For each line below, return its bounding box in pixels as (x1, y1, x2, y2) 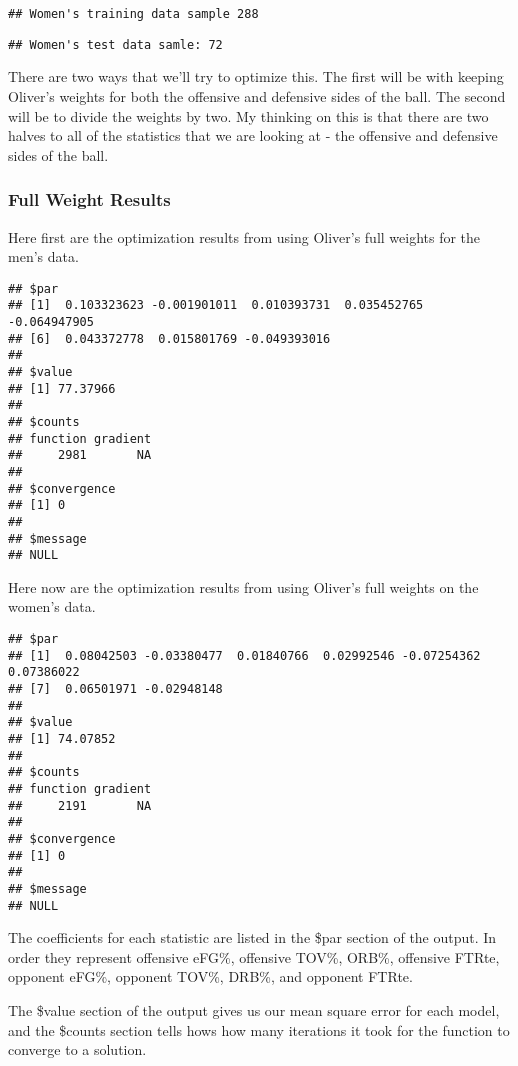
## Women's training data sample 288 (8, 7, 259, 21)
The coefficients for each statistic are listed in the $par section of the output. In (8, 927, 497, 948)
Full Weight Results (8, 187, 171, 212)
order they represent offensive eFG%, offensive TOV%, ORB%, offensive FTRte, (8, 946, 500, 967)
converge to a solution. (8, 1039, 147, 1060)
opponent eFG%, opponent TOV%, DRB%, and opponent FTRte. (8, 966, 413, 987)
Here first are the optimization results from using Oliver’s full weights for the (8, 226, 481, 247)
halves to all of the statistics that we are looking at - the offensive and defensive (8, 125, 498, 146)
